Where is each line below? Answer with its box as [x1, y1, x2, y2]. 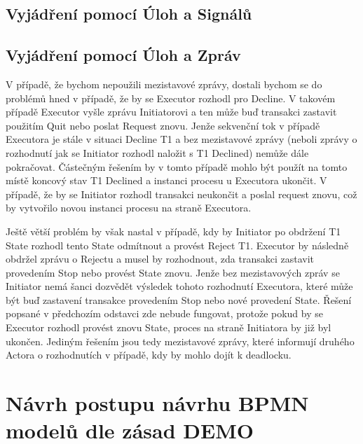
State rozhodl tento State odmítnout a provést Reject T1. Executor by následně [6, 237, 349, 252]
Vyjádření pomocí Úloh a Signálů [6, 3, 252, 25]
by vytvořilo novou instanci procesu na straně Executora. [6, 200, 252, 215]
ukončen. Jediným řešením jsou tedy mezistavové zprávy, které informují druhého [6, 333, 355, 348]
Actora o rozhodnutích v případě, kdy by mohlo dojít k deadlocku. [6, 347, 292, 362]
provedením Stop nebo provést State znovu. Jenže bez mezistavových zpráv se [6, 265, 340, 279]
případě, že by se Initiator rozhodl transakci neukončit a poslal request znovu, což [6, 186, 357, 201]
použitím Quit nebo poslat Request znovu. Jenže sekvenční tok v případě [6, 118, 320, 132]
